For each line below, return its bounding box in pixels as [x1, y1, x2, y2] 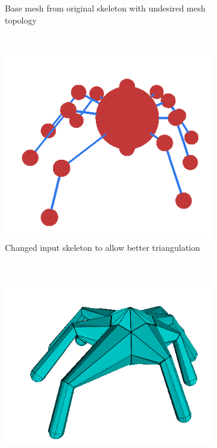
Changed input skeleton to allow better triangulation [5, 241, 200, 253]
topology [5, 13, 37, 26]
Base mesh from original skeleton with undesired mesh [5, 2, 206, 14]
